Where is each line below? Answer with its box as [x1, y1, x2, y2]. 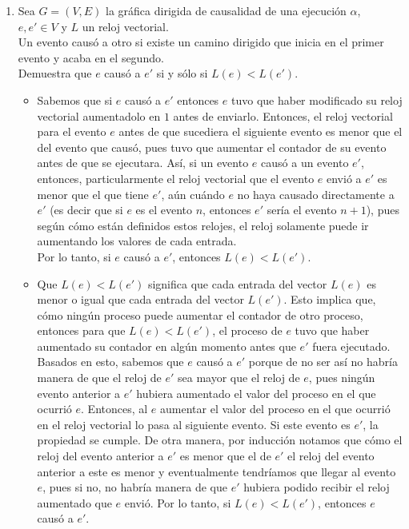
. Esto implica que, [283, 291, 376, 308]
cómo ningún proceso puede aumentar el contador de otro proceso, [37, 306, 363, 323]
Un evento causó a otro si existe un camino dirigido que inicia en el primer [18, 34, 384, 50]
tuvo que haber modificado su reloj [231, 91, 403, 108]
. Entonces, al [81, 400, 148, 417]
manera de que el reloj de [37, 369, 162, 386]
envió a [326, 169, 362, 186]
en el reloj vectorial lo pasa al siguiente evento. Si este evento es [37, 416, 351, 432]
